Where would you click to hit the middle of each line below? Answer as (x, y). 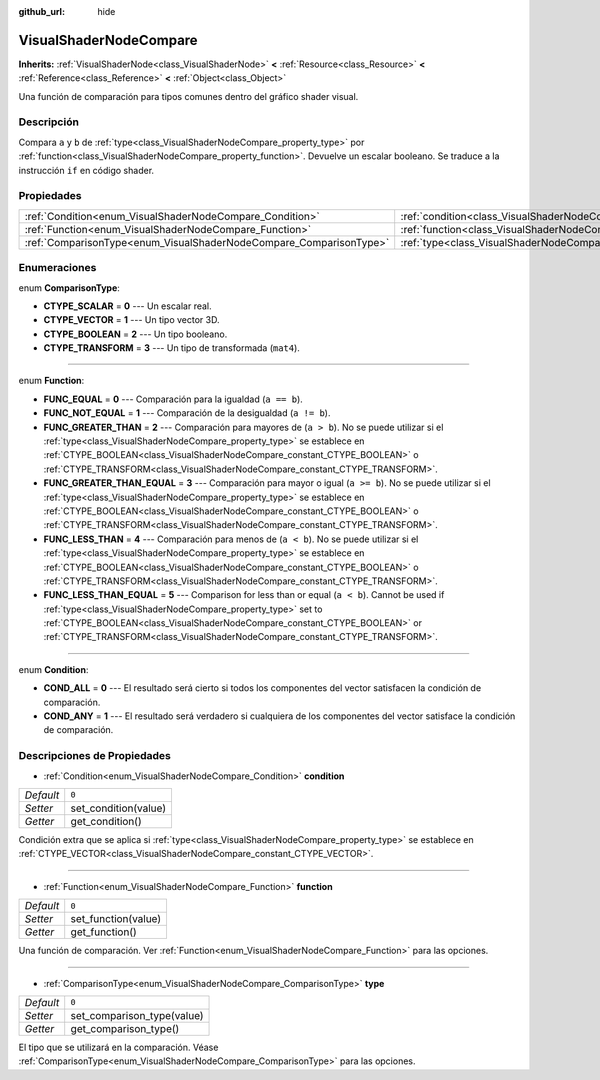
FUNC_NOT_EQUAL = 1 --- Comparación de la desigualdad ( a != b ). (187, 413)
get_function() (103, 932)
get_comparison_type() (125, 1028)
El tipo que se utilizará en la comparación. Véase (118, 1047)
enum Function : (51, 381)
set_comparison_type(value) (137, 1015)
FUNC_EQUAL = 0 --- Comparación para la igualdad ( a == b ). (173, 399)
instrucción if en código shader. (86, 170)
